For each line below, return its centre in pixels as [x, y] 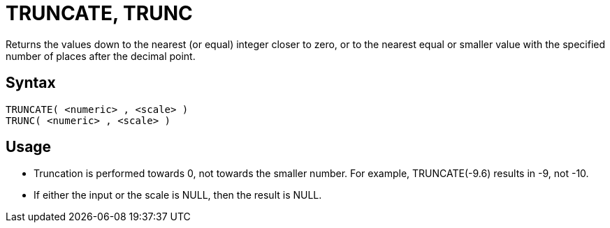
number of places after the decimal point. [101, 56]
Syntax [31, 83]
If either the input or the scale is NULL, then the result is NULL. [178, 195]
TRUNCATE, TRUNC [99, 13]
